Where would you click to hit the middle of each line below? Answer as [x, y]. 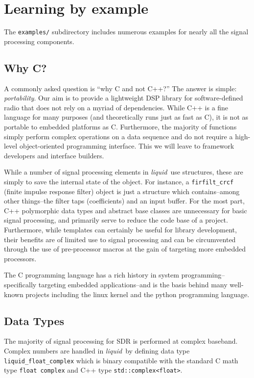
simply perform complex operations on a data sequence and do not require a [118, 136]
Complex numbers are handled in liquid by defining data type [97, 350]
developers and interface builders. [54, 155]
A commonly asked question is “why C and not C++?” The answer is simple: [120, 88]
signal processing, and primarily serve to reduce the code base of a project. [116, 220]
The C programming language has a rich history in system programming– [115, 275]
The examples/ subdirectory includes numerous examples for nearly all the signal [126, 32]
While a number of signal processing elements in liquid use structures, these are [124, 172]
